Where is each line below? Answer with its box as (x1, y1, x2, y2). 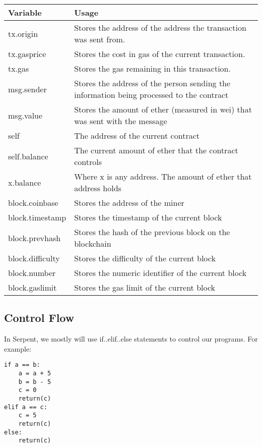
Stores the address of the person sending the (74, 77, 231, 89)
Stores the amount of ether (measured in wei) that (74, 103, 252, 115)
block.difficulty (8, 252, 60, 264)
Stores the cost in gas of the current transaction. (74, 48, 245, 60)
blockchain (74, 238, 111, 249)
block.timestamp (8, 211, 67, 223)
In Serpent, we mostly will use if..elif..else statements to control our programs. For (4, 333, 258, 344)
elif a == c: (4, 403, 47, 411)
